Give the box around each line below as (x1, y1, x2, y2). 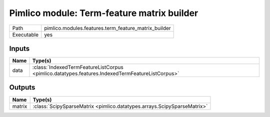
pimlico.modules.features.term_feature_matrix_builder (44, 24, 171, 31)
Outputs (9, 83, 35, 92)
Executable (12, 31, 38, 38)
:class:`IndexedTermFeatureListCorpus (32, 64, 123, 71)
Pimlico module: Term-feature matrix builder (9, 7, 198, 18)
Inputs (9, 44, 30, 52)
